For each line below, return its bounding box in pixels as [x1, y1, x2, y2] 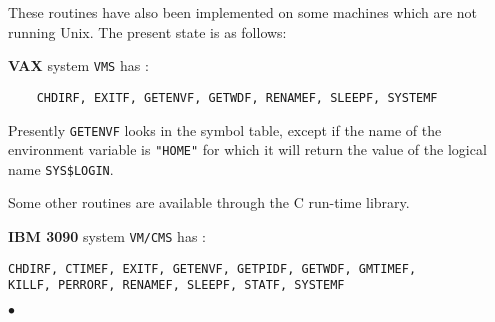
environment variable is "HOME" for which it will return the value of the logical [8, 139, 487, 160]
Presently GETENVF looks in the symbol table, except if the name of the [8, 119, 442, 140]
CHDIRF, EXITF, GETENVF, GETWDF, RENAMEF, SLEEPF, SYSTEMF [36, 90, 438, 105]
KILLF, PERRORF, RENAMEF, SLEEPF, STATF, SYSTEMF [8, 278, 345, 293]
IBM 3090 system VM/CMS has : [8, 226, 206, 247]
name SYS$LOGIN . [8, 158, 114, 179]
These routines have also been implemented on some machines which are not [8, 2, 477, 22]
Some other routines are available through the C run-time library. [8, 192, 410, 213]
